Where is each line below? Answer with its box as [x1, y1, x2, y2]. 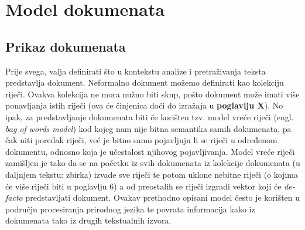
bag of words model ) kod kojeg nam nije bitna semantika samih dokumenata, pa [5, 122, 292, 134]
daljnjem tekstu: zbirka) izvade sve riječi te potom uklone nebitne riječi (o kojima [5, 168, 298, 180]
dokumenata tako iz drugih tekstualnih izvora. [5, 214, 172, 226]
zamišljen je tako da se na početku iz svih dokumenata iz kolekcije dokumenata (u [5, 157, 300, 169]
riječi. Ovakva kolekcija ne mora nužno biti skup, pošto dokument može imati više [5, 87, 300, 100]
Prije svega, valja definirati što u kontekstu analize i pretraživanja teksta [5, 65, 266, 77]
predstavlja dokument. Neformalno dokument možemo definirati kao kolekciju [5, 76, 284, 89]
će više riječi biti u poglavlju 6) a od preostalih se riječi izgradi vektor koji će [5, 180, 282, 192]
